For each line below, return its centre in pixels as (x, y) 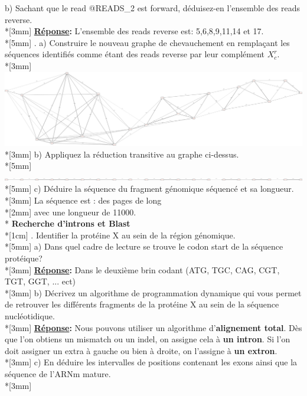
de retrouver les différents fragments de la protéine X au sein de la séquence (142, 304)
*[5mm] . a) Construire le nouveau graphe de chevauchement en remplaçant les (147, 42)
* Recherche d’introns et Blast (68, 223)
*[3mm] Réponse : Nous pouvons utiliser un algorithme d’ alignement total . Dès (153, 327)
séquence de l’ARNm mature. (58, 373)
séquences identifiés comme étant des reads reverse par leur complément (135, 54)
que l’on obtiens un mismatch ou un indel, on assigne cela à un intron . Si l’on (148, 339)
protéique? (24, 258)
